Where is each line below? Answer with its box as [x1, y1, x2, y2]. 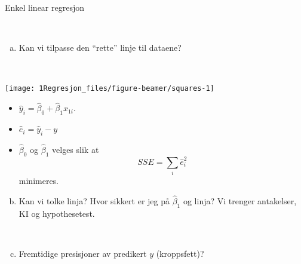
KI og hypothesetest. [19, 207, 95, 219]
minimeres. [19, 174, 59, 186]
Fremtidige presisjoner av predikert [19, 247, 147, 259]
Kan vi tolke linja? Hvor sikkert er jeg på [19, 194, 170, 207]
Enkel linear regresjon [5, 1, 85, 13]
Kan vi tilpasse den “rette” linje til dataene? [19, 41, 182, 54]
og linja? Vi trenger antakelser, [183, 194, 297, 207]
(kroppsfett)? [156, 247, 204, 259]
